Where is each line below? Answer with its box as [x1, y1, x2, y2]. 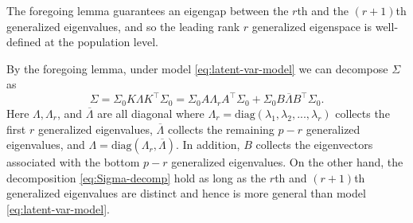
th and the [297, 2, 349, 18]
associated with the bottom [6, 154, 140, 170]
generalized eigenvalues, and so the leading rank [6, 18, 240, 34]
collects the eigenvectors [255, 136, 373, 153]
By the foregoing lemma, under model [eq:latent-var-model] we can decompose [6, 60, 388, 76]
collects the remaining [167, 120, 275, 137]
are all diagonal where [97, 104, 205, 121]
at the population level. [45, 33, 158, 50]
